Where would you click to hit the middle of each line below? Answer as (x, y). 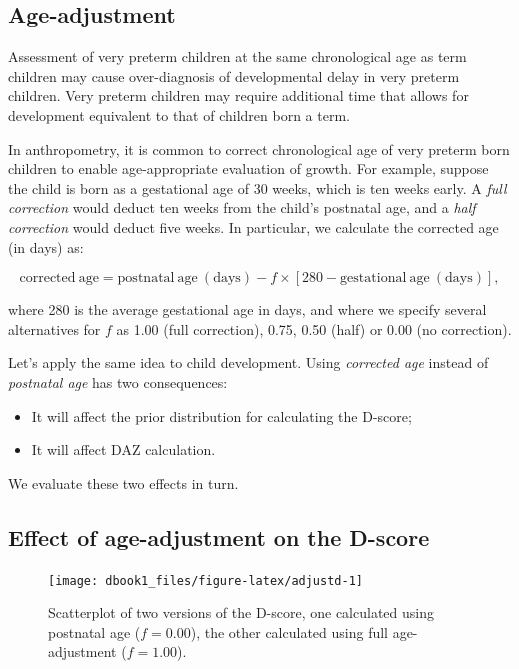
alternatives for (54, 328)
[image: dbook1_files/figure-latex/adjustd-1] (205, 580)
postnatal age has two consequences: (118, 381)
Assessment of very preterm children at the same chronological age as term (237, 56)
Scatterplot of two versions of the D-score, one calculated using (241, 612)
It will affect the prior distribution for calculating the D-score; (221, 415)
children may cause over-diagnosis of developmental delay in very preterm (234, 75)
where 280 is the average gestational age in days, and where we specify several (247, 309)
